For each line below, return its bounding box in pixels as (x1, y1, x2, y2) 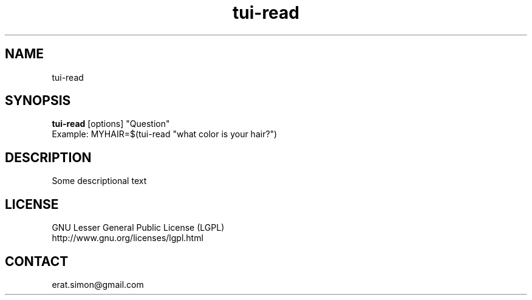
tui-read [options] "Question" (52, 118, 170, 129)
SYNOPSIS (5, 93, 71, 109)
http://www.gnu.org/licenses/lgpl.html (52, 233, 203, 244)
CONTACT (5, 253, 69, 269)
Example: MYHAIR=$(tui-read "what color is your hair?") (52, 129, 278, 140)
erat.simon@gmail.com (52, 279, 144, 290)
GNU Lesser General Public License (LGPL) (52, 222, 225, 233)
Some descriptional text (52, 176, 147, 186)
